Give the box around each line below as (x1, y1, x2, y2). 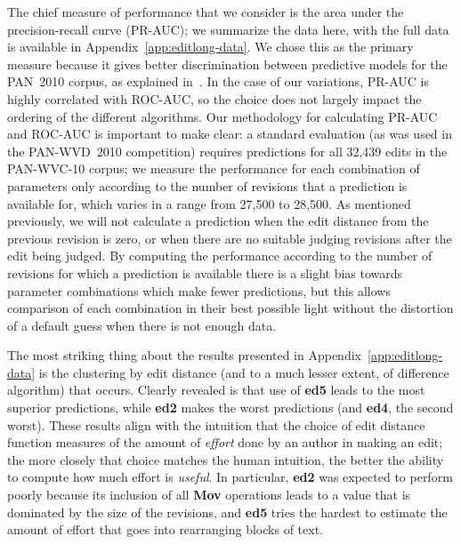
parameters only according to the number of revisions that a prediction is (7, 176, 408, 195)
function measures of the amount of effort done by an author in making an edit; (7, 433, 443, 452)
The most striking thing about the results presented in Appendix (7, 346, 361, 364)
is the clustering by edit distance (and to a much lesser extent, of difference (38, 363, 449, 381)
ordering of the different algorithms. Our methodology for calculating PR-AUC (7, 107, 438, 125)
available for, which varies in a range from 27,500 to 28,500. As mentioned (7, 194, 411, 212)
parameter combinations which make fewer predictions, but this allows (7, 281, 391, 300)
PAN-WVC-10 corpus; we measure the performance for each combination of (7, 159, 420, 178)
